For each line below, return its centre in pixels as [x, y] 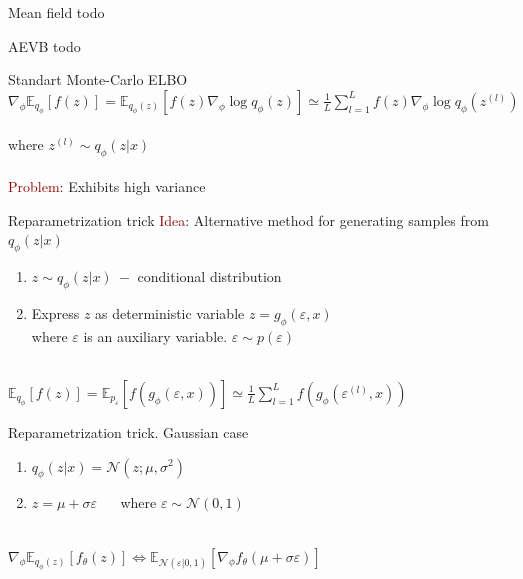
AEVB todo [44, 45]
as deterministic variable [170, 312]
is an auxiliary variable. [155, 335]
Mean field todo [56, 12]
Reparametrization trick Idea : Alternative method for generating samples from [248, 219]
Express [55, 312]
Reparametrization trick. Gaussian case [128, 431]
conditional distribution [209, 276]
